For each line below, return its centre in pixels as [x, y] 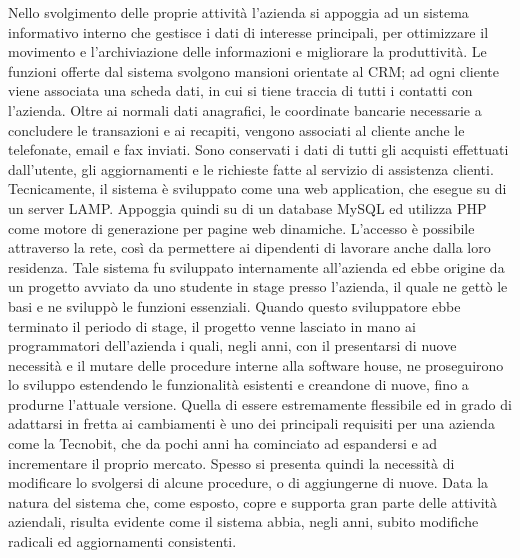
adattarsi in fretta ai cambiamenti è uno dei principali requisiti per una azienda [251, 423]
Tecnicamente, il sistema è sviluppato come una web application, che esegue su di [257, 188]
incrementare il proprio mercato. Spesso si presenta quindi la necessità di [231, 462]
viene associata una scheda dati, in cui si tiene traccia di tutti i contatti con [240, 90]
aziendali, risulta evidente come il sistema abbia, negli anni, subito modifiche [243, 521]
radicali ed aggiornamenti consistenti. [122, 541]
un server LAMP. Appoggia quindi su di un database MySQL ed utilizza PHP [247, 207]
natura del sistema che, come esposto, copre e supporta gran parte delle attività [252, 501]
